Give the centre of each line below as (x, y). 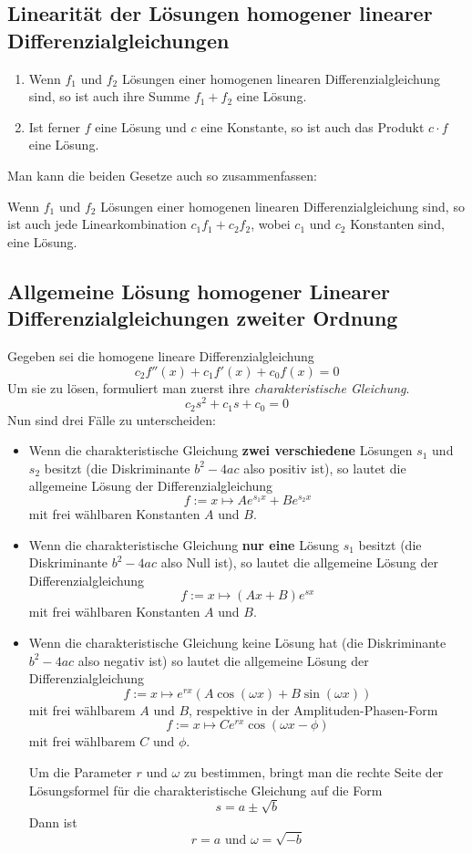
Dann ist (53, 822)
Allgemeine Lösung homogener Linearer (199, 291)
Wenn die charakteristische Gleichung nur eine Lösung (184, 544)
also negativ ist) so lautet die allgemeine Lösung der (223, 660)
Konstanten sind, (397, 224)
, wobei (271, 224)
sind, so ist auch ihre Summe (109, 96)
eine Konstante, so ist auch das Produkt (313, 126)
